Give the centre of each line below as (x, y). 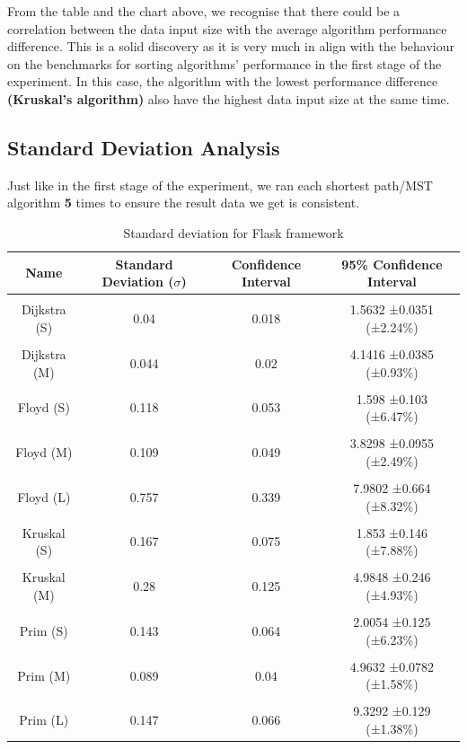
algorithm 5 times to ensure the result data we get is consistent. (184, 203)
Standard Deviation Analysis (144, 147)
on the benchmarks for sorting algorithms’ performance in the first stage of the (225, 63)
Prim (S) (44, 630)
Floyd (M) (44, 452)
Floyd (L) (44, 496)
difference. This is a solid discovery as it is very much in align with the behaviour (231, 46)
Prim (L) (44, 720)
